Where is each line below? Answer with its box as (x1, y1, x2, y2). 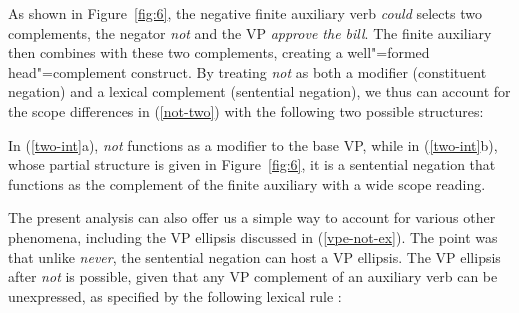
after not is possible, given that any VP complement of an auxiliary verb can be (8, 266, 498, 287)
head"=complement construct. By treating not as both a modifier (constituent (8, 61, 487, 82)
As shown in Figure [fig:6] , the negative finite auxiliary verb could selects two (8, 3, 482, 23)
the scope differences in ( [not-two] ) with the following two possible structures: (8, 100, 484, 121)
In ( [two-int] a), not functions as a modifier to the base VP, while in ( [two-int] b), (8, 134, 498, 155)
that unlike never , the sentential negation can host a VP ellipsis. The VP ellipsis (8, 246, 501, 267)
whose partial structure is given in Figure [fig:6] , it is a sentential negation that (8, 154, 496, 175)
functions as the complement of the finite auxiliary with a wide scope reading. (8, 173, 486, 194)
